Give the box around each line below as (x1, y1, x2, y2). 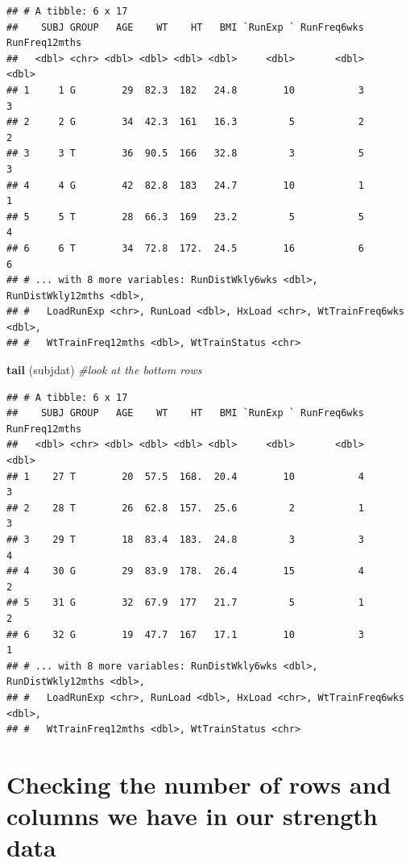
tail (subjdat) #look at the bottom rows (6, 361, 202, 378)
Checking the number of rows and (6, 767, 391, 800)
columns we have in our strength (6, 799, 378, 832)
